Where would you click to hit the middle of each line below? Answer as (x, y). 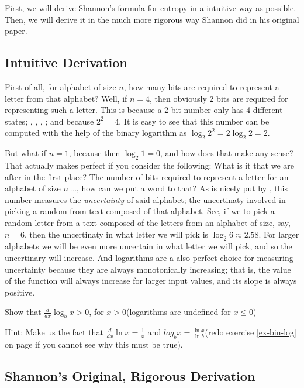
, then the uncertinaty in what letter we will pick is (117, 234)
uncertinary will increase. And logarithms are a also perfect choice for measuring (149, 257)
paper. (16, 31)
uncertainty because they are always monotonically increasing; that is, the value (148, 269)
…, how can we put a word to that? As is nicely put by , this (179, 188)
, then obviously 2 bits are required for (219, 98)
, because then (94, 153)
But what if (25, 153)
